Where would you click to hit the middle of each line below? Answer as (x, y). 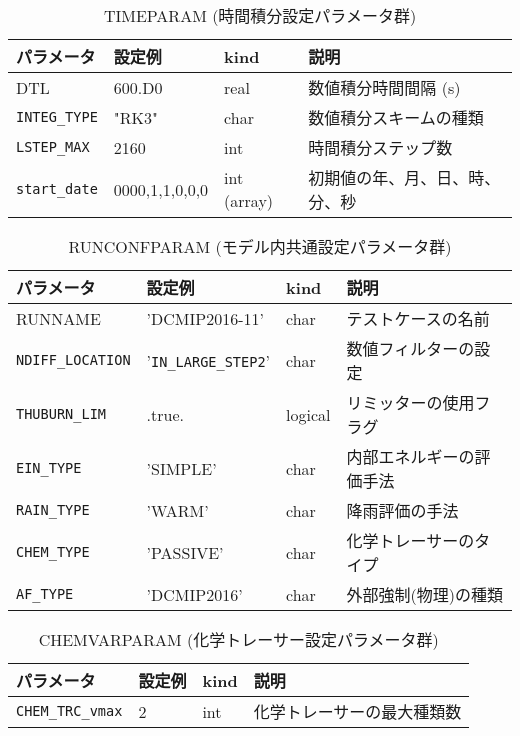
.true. (165, 414)
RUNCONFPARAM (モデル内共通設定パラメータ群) (260, 246)
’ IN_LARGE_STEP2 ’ (208, 360)
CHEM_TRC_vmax (69, 711)
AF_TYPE (45, 594)
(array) (249, 200)
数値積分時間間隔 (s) (384, 87)
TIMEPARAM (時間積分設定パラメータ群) (260, 15)
